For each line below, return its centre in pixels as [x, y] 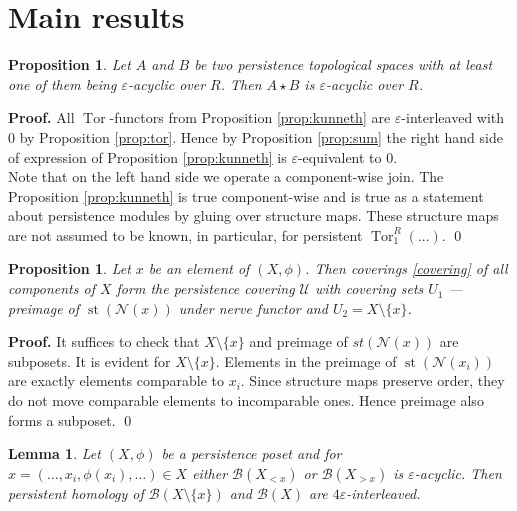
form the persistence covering [205, 288]
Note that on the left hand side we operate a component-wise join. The [226, 176]
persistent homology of [76, 492]
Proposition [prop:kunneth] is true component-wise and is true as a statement [246, 195]
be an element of [199, 268]
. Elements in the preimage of [306, 360]
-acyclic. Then [458, 472]
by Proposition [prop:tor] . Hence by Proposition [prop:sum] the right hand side [261, 136]
